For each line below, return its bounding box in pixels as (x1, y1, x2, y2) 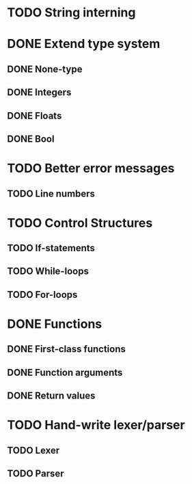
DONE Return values (7, 390, 96, 402)
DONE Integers (7, 87, 72, 99)
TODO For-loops (7, 289, 78, 301)
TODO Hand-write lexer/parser (7, 418, 186, 433)
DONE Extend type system (7, 36, 161, 52)
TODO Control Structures (7, 215, 153, 231)
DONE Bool (7, 133, 55, 144)
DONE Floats (7, 110, 62, 121)
